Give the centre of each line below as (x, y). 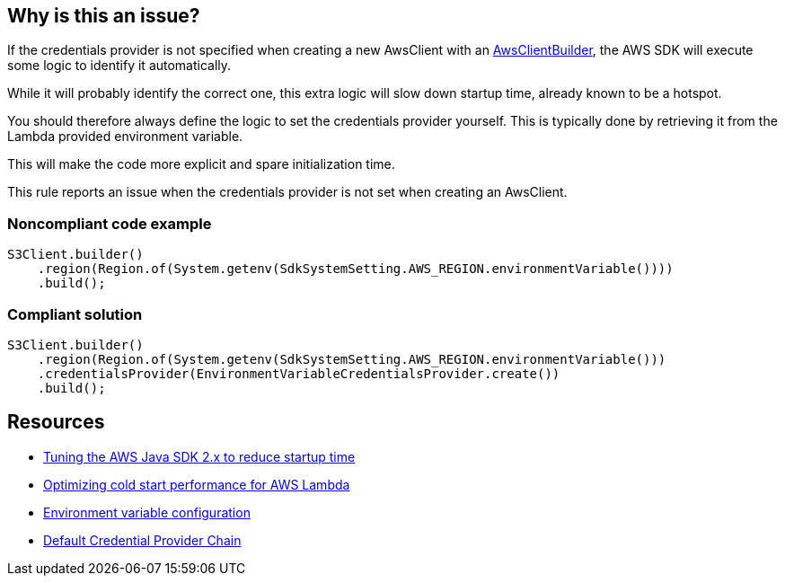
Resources (56, 422)
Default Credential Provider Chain (142, 540)
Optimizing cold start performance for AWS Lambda (197, 484)
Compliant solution (75, 314)
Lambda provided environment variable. (125, 137)
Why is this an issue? (104, 16)
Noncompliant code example (110, 223)
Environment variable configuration (147, 512)
